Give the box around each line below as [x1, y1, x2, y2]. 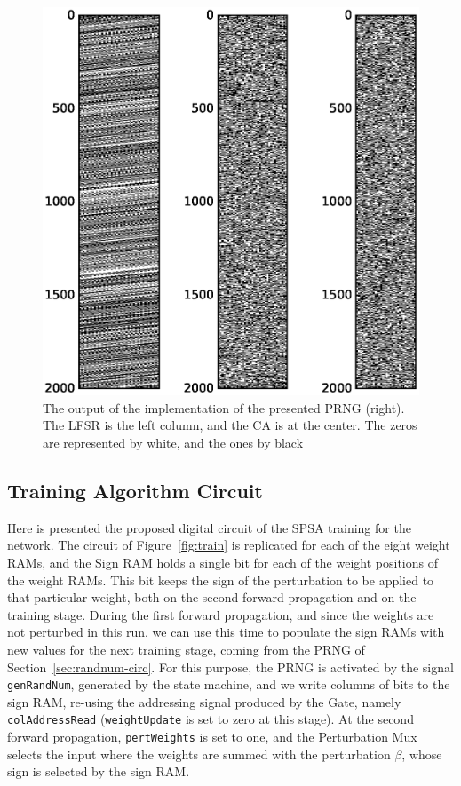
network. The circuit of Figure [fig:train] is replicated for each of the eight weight [7, 536, 450, 554]
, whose [401, 744, 442, 763]
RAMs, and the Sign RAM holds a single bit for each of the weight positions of [7, 553, 438, 571]
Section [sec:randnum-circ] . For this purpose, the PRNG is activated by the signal [7, 657, 454, 676]
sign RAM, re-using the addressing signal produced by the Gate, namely [7, 692, 401, 711]
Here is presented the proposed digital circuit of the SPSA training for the [7, 518, 411, 536]
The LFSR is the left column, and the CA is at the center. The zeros [43, 416, 417, 434]
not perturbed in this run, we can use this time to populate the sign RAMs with [7, 623, 445, 641]
